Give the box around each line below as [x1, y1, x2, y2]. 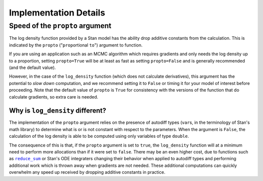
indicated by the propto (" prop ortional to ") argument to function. [9, 42, 143, 48]
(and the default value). [9, 65, 56, 70]
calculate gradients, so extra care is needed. [9, 94, 98, 99]
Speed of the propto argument [9, 21, 112, 30]
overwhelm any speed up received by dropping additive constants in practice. [9, 169, 166, 175]
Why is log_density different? [9, 107, 107, 115]
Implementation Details [9, 7, 106, 18]
